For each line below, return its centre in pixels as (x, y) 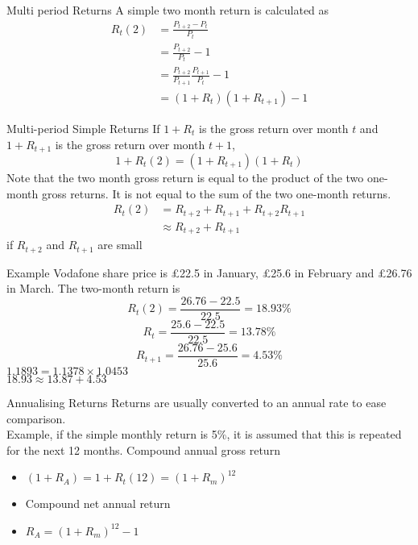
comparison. (36, 418)
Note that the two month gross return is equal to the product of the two (185, 178)
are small (120, 245)
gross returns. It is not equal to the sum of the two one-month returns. (216, 193)
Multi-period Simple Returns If (83, 128)
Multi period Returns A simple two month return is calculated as (168, 10)
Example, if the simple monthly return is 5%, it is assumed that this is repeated (204, 434)
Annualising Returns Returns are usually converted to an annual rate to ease (197, 403)
